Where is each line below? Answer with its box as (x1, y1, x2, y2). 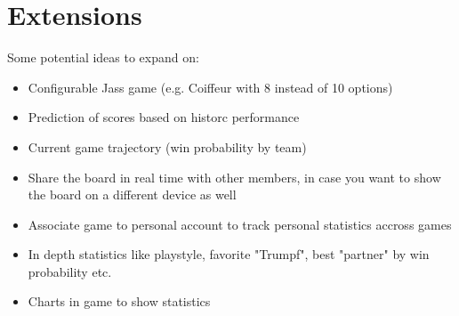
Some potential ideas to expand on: (7, 48, 199, 67)
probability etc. (28, 262, 112, 280)
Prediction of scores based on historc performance (28, 108, 300, 126)
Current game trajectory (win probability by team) (28, 137, 307, 156)
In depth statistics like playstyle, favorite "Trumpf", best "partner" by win (28, 245, 430, 263)
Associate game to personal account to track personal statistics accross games (28, 215, 452, 233)
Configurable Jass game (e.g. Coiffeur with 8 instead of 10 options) (28, 77, 393, 96)
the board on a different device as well (28, 185, 237, 204)
